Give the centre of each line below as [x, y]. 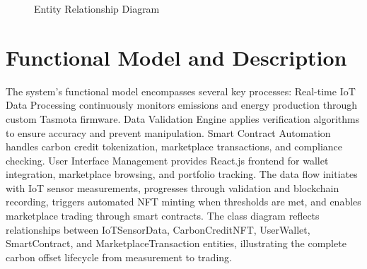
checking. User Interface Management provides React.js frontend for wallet [167, 160]
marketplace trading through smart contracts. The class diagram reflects [163, 216]
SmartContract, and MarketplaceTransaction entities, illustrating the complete [176, 243]
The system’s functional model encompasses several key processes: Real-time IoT [181, 91]
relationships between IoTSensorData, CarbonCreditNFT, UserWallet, [158, 229]
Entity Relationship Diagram [97, 8]
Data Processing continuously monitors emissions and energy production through [181, 105]
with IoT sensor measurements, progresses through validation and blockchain [173, 187]
